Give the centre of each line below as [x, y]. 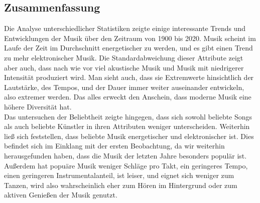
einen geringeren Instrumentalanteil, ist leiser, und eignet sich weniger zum [119, 175]
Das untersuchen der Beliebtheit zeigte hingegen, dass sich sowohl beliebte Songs [128, 116]
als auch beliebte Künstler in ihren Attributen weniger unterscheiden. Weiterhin [127, 126]
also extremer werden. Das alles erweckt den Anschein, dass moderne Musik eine [128, 97]
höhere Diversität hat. [38, 106]
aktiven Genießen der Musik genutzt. [61, 195]
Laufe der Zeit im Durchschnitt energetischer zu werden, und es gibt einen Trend [128, 48]
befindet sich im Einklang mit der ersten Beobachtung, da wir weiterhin [114, 146]
